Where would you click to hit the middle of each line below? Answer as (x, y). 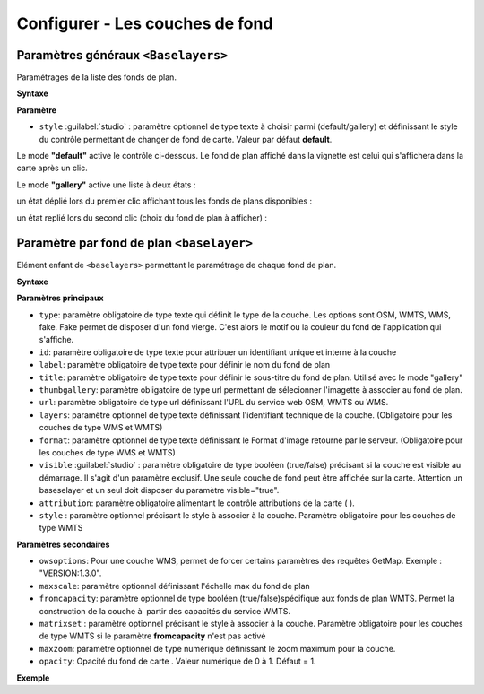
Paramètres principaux (60, 298)
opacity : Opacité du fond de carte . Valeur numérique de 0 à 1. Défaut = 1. (177, 661)
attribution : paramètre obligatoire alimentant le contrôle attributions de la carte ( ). (197, 503)
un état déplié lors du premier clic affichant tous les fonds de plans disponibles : (164, 201)
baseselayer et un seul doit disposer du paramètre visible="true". (159, 490)
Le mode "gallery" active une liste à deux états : (106, 185)
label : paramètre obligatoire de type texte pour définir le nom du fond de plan (185, 365)
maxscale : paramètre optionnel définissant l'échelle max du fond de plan (175, 586)
